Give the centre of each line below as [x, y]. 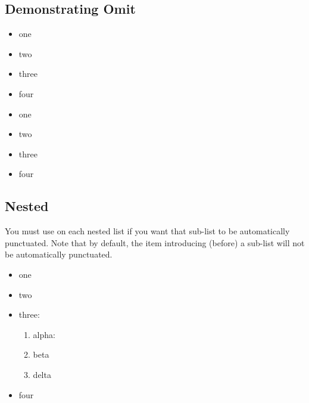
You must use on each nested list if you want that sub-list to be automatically [147, 231]
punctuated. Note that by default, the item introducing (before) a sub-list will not [155, 242]
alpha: [44, 334]
